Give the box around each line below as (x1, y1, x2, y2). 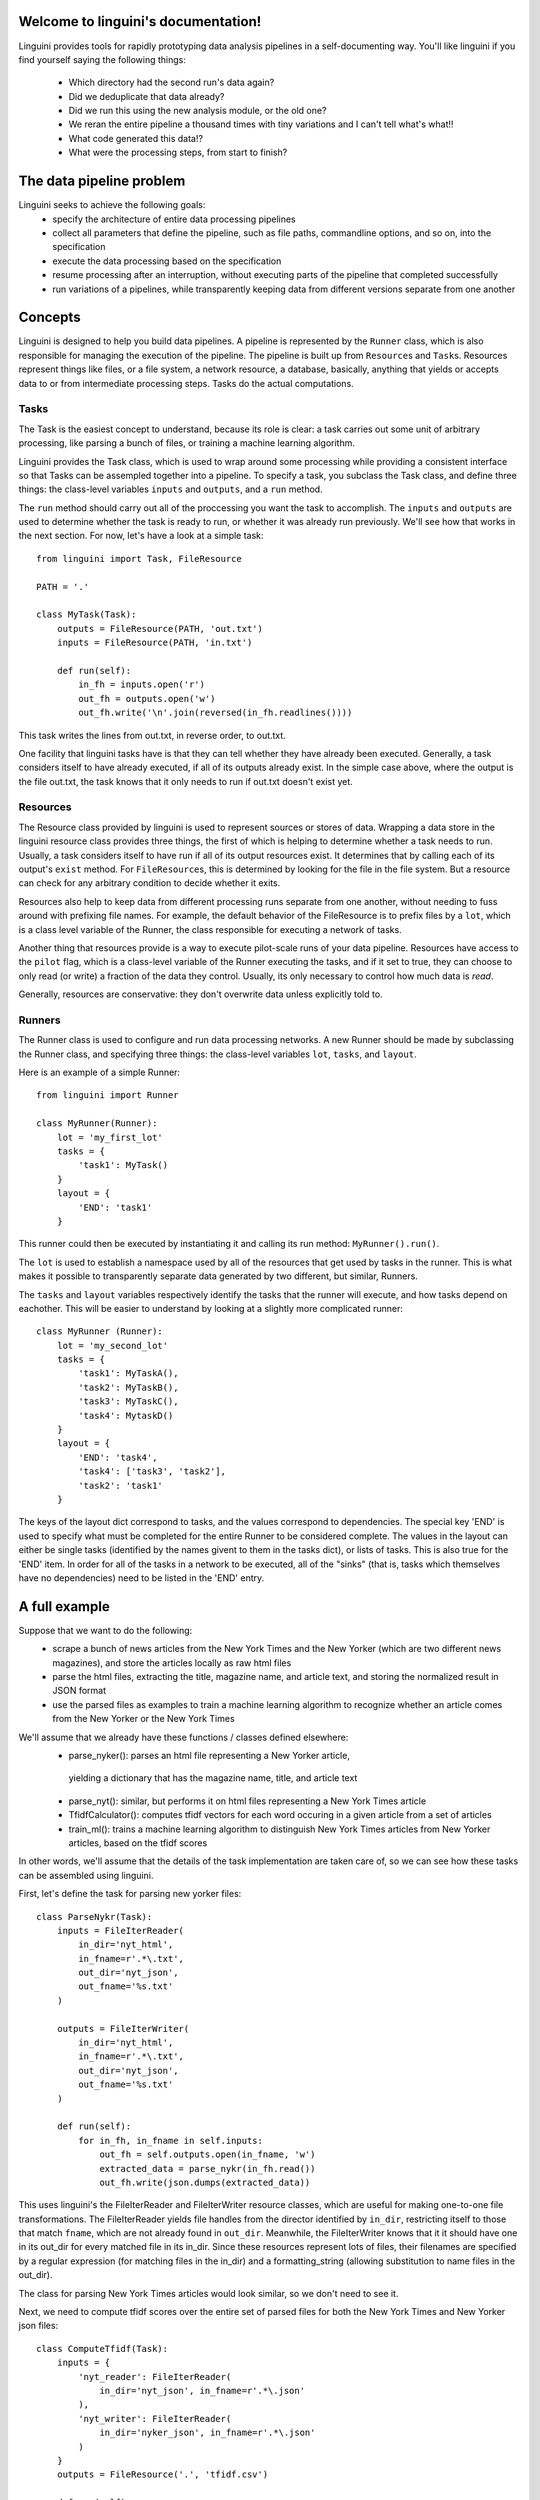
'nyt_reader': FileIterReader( (78, 2371, 232, 2382)
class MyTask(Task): (36, 609, 137, 620)
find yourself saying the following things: (18, 53, 187, 65)
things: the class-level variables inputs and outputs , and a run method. (18, 483, 324, 495)
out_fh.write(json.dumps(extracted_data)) (99, 2176, 311, 2188)
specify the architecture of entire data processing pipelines (52, 213, 296, 225)
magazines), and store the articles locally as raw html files (52, 1656, 292, 1669)
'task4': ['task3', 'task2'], (78, 1466, 227, 1477)
